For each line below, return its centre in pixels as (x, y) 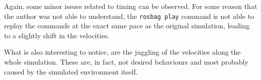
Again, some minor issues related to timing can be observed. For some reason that (131, 6)
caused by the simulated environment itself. (71, 71)
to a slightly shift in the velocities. (57, 35)
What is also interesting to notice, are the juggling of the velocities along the (122, 52)
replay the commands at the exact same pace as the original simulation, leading (127, 26)
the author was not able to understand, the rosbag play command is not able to (129, 16)
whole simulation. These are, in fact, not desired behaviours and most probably (126, 62)
